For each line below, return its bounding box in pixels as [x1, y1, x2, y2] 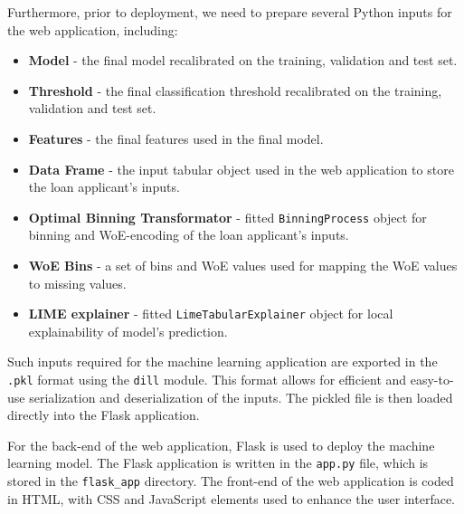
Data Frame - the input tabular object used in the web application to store [28, 159, 454, 178]
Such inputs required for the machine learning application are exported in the [7, 352, 438, 371]
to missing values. [28, 273, 127, 292]
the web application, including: [7, 20, 178, 39]
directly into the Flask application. [7, 405, 200, 424]
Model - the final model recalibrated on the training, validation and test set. [28, 51, 458, 70]
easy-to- [410, 370, 454, 389]
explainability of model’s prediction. [28, 321, 228, 340]
